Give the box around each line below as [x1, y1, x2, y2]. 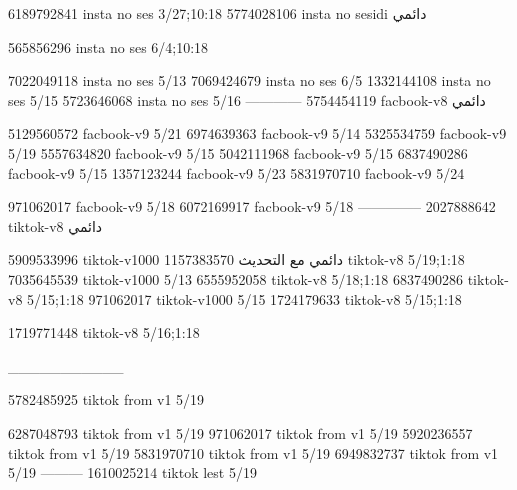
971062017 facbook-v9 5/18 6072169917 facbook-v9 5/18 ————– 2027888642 [8, 196, 496, 217]
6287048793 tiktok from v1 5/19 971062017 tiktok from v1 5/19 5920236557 [8, 422, 473, 443]
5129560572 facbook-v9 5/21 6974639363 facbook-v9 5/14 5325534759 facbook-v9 [8, 123, 507, 144]
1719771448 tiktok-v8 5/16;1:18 [8, 322, 200, 343]
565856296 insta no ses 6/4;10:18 [8, 36, 209, 57]
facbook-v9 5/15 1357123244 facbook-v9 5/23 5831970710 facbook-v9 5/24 [8, 162, 465, 183]
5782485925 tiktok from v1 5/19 [8, 389, 205, 410]
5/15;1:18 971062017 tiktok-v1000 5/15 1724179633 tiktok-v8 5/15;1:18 [27, 288, 462, 309]
